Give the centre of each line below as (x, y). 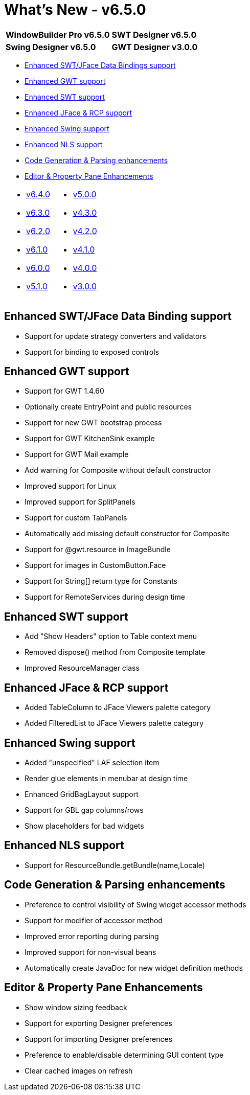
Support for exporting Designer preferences (98, 1023)
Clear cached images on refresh (79, 1070)
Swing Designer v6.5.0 (51, 47)
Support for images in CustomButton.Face (95, 565)
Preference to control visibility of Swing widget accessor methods (135, 904)
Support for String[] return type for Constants (101, 581)
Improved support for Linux (71, 486)
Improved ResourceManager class (82, 668)
